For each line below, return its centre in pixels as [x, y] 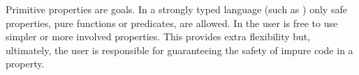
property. [25, 64]
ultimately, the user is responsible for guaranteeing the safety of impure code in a [179, 50]
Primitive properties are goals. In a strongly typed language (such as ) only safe [176, 9]
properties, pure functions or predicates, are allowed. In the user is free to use [172, 23]
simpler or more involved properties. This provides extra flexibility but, [158, 36]
